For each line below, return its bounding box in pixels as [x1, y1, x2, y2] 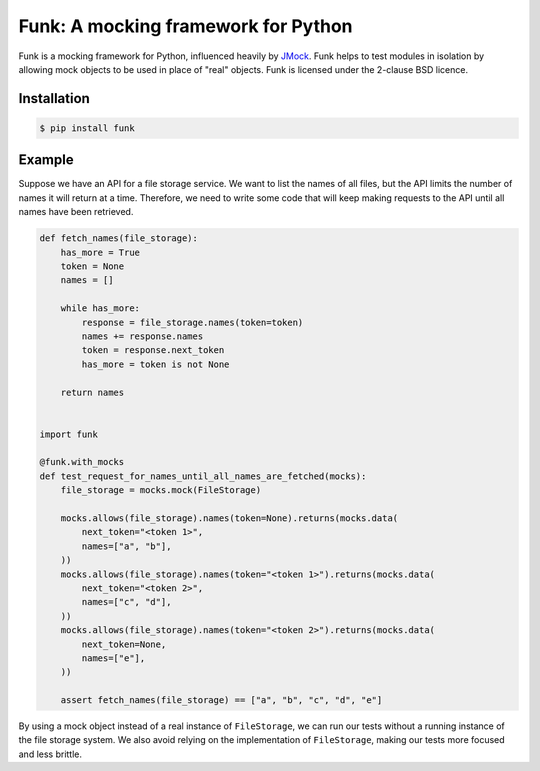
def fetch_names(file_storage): [39, 233, 199, 244]
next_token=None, [81, 638, 167, 650]
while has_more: [60, 303, 140, 314]
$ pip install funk [39, 122, 135, 134]
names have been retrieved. [18, 206, 134, 218]
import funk [39, 428, 99, 440]
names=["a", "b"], [81, 540, 172, 552]
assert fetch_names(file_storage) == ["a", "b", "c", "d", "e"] [60, 695, 383, 706]
